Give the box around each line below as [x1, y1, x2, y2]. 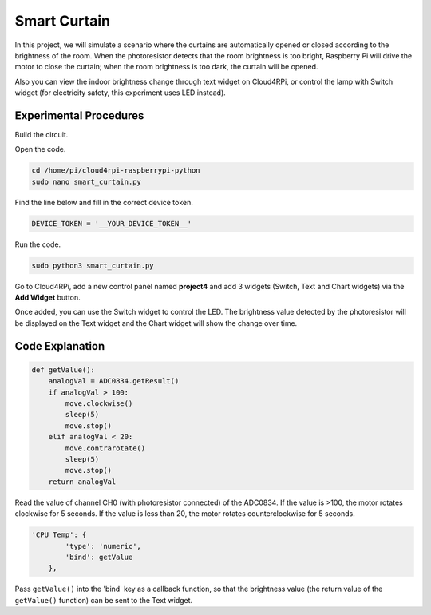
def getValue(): [31, 365, 96, 375]
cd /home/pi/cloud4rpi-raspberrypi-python [31, 166, 200, 175]
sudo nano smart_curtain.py [31, 177, 141, 186]
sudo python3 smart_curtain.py [31, 260, 155, 270]
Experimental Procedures [14, 109, 144, 122]
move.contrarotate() [65, 443, 146, 453]
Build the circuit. [14, 130, 69, 140]
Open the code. [14, 145, 66, 154]
